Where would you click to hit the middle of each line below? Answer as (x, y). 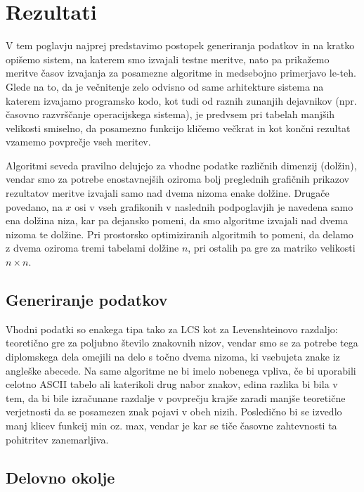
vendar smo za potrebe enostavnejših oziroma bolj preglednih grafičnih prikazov (177, 179)
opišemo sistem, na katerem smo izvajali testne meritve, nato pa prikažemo (168, 59)
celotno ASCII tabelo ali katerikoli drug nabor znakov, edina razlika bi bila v (172, 384)
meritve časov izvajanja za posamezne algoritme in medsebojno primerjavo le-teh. (181, 73)
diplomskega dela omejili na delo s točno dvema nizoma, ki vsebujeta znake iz (173, 357)
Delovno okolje (60, 477)
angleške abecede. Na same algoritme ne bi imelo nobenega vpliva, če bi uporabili (181, 370)
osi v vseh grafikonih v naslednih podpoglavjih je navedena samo (214, 206)
